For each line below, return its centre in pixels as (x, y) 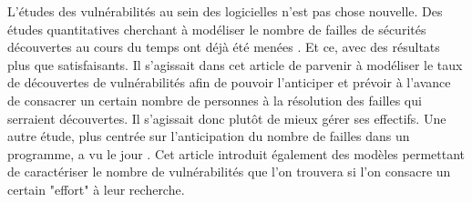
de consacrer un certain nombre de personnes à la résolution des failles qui (215, 100)
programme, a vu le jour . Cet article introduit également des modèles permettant (236, 153)
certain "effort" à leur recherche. (96, 189)
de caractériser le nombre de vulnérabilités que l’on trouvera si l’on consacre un (229, 172)
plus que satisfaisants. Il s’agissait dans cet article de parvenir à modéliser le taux (235, 64)
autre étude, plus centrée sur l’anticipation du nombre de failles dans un (209, 136)
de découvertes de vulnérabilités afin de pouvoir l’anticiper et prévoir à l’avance (229, 82)
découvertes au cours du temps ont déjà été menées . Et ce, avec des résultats (224, 47)
